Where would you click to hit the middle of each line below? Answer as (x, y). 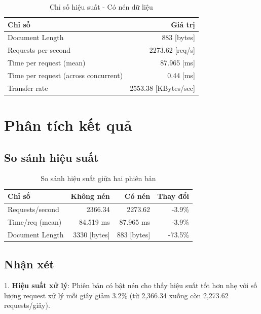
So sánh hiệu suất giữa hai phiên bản (98, 178)
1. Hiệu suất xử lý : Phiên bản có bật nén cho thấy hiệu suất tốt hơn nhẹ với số (131, 285)
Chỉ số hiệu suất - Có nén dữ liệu (101, 7)
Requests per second (39, 50)
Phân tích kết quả (68, 125)
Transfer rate (28, 88)
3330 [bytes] (91, 234)
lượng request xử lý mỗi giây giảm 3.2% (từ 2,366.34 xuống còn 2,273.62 (116, 295)
